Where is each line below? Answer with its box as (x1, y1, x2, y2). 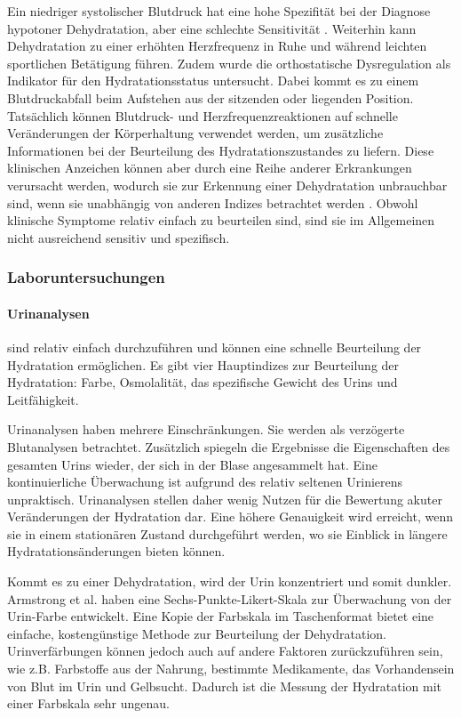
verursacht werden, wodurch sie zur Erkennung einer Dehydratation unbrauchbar (7, 175, 448, 194)
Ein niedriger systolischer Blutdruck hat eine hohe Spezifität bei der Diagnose (7, 2, 431, 20)
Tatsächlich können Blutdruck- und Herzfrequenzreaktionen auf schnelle (7, 106, 398, 125)
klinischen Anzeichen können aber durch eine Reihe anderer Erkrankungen (7, 158, 412, 177)
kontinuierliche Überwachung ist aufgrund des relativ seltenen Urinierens (7, 472, 403, 491)
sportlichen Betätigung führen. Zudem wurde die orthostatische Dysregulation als (7, 53, 451, 72)
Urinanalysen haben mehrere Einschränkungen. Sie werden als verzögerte (7, 420, 405, 439)
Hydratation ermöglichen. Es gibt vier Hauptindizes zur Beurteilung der (7, 355, 400, 374)
